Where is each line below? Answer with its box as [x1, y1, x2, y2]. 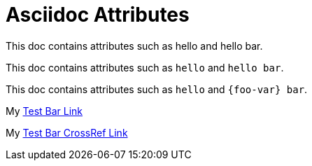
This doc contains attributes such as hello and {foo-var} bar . [6, 83, 308, 95]
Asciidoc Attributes [6, 3, 190, 27]
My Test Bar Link [6, 104, 83, 117]
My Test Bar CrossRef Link [6, 126, 128, 139]
